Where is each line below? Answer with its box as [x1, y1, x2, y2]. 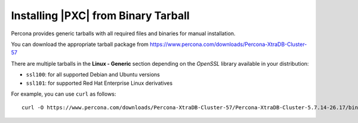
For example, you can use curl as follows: [11, 90, 116, 97]
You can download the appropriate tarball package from [11, 41, 149, 48]
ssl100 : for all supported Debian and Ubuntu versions [26, 71, 161, 78]
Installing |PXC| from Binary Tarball [11, 9, 190, 22]
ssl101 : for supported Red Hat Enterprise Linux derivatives [26, 79, 173, 87]
